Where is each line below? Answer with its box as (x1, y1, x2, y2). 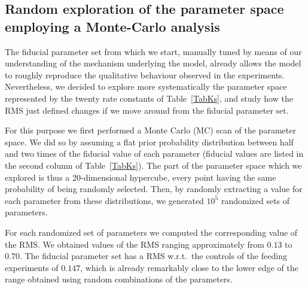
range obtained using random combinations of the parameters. (5, 273, 233, 285)
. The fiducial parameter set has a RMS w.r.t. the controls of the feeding (19, 250, 287, 262)
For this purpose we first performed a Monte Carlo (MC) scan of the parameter (5, 124, 296, 136)
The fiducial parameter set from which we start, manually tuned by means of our (5, 45, 302, 57)
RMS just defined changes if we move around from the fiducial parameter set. (5, 104, 289, 116)
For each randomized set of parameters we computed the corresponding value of (5, 226, 298, 238)
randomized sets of (221, 194, 290, 206)
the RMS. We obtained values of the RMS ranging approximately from (5, 238, 264, 250)
